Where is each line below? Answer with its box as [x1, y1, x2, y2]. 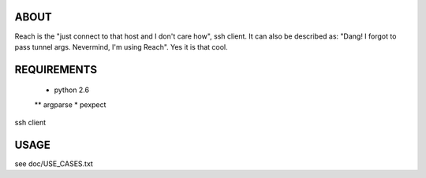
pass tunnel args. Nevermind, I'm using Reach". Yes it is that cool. [14, 42, 228, 51]
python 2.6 [54, 85, 90, 95]
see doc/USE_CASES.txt [14, 159, 94, 169]
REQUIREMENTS [14, 63, 98, 76]
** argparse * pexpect [34, 99, 106, 109]
